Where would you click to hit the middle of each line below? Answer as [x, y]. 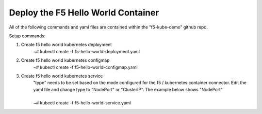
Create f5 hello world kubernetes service [62, 76]
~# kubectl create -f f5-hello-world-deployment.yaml [87, 51]
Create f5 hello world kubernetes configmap [65, 60]
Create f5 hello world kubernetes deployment [66, 45]
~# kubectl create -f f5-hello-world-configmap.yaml [85, 67]
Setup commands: [27, 36]
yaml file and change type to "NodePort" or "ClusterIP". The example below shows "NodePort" [128, 89]
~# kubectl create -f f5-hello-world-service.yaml [82, 103]
